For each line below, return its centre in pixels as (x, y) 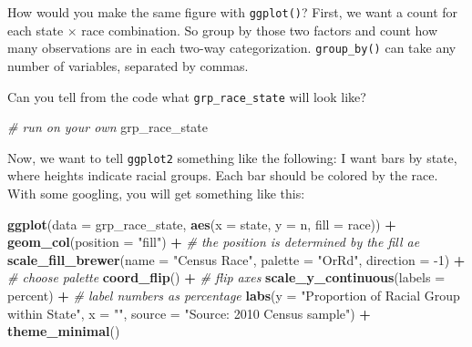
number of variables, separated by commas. (128, 65)
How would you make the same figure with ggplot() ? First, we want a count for (233, 12)
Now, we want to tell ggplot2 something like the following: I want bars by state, (232, 157)
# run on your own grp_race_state (108, 127)
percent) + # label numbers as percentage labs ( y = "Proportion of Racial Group (234, 295)
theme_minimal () (64, 331)
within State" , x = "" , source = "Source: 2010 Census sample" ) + (189, 313)
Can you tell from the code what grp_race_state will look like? (187, 96)
